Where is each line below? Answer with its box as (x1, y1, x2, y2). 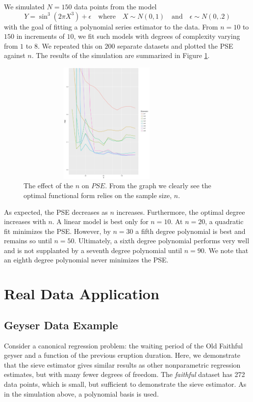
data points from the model (74, 1, 157, 11)
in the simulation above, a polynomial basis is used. (4, 388, 159, 399)
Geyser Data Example (4, 317, 118, 332)
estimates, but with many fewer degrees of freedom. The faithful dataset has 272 (4, 369, 245, 379)
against (4, 50, 25, 60)
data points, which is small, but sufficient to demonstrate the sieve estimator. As (4, 379, 247, 389)
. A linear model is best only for (52, 216, 149, 227)
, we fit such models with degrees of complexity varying (74, 31, 240, 41)
